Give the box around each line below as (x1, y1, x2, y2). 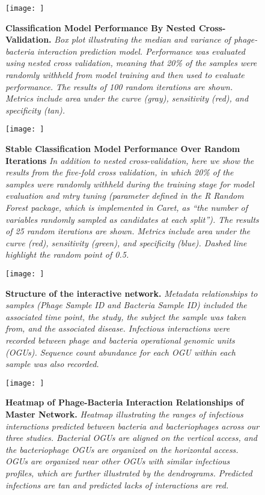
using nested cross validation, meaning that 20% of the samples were (5, 56, 257, 69)
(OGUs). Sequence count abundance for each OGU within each (5, 345, 236, 358)
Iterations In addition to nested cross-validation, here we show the (5, 154, 254, 166)
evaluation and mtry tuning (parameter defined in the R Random (5, 189, 244, 202)
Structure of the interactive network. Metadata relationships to (5, 287, 258, 299)
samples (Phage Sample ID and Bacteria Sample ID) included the (5, 299, 247, 311)
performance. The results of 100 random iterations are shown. (5, 80, 233, 93)
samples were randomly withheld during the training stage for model (5, 177, 254, 190)
